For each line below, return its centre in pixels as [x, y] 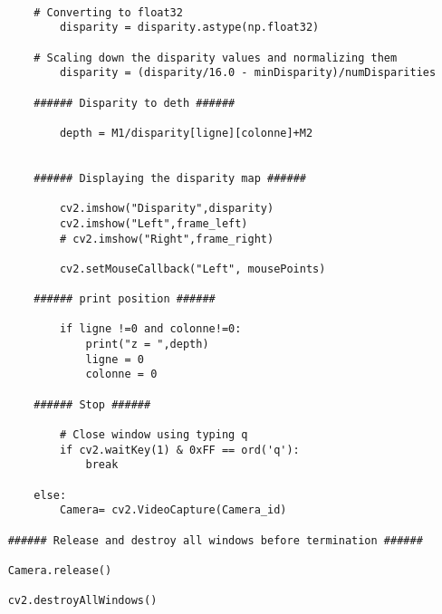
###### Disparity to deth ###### [135, 103]
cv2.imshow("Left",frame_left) [154, 223]
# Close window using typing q [154, 435]
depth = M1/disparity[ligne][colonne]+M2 [186, 133]
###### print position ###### [125, 299]
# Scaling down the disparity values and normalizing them [216, 58]
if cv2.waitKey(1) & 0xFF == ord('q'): [179, 450]
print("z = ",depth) [147, 345]
